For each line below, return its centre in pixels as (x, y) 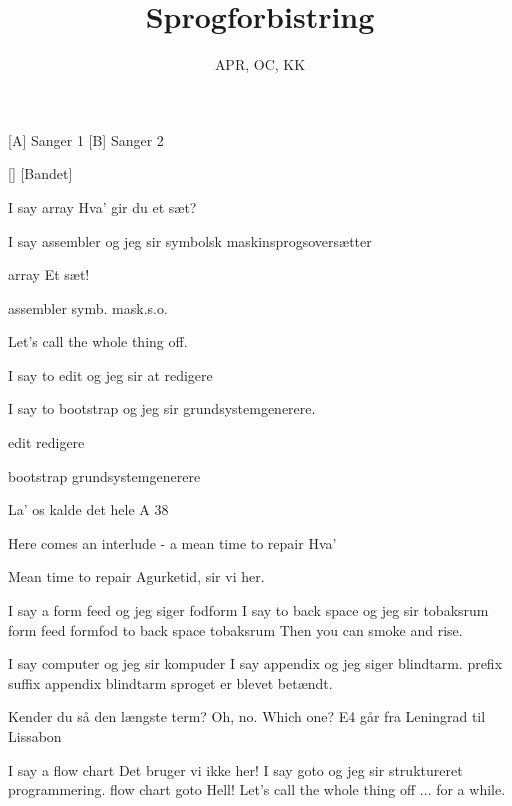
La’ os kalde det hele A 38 (88, 509)
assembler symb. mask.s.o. (88, 307)
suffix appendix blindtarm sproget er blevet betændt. (170, 682)
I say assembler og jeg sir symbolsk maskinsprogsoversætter (190, 240)
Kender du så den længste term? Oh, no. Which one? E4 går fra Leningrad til (247, 716)
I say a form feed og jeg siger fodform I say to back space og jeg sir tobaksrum (248, 610)
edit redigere (46, 442)
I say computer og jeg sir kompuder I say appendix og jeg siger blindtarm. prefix (255, 663)
